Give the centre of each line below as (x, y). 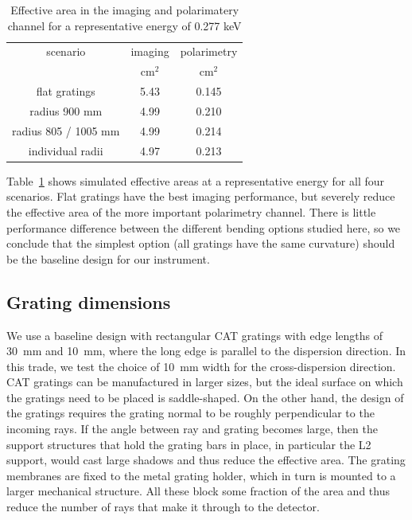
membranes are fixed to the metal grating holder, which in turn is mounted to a (201, 475)
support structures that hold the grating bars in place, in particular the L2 (189, 444)
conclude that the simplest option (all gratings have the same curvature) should (201, 243)
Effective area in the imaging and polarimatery (125, 10)
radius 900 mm (66, 110)
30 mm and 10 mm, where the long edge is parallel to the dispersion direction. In (206, 351)
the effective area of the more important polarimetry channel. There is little (191, 211)
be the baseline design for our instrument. (108, 258)
